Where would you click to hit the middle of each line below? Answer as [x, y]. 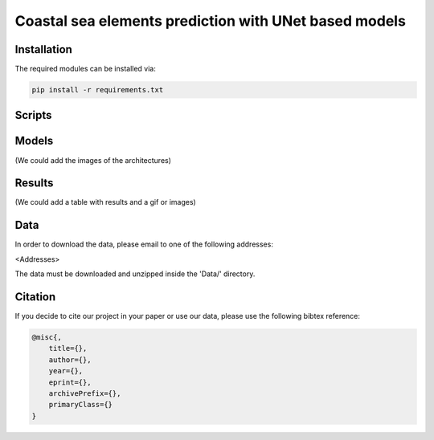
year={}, [66, 371]
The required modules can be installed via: [85, 69]
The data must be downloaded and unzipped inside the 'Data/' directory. [135, 274]
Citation [35, 297]
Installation [43, 49]
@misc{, [47, 338]
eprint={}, [70, 382]
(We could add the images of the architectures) [93, 160]
